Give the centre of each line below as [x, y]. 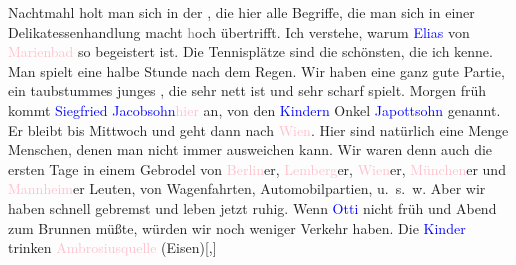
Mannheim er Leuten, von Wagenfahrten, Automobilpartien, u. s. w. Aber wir [247, 188]
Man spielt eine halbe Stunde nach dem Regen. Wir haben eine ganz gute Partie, [256, 70]
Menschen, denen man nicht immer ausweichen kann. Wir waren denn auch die [250, 149]
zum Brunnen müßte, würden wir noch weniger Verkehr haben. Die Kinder [237, 227]
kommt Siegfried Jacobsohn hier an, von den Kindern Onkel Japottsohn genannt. [254, 109]
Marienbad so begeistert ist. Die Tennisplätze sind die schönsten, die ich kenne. [250, 51]
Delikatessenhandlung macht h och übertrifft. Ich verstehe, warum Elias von [239, 31]
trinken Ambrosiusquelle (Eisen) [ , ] [112, 247]
